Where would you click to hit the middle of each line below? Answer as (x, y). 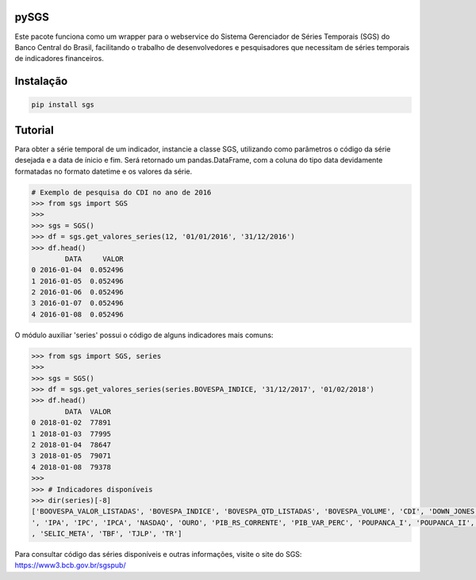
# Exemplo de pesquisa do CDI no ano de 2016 (121, 192)
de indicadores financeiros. (59, 59)
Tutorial (35, 130)
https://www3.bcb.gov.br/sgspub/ (70, 565)
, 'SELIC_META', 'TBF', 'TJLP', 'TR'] (107, 534)
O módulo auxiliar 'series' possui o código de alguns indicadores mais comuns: (144, 335)
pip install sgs (63, 105)
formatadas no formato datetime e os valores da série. (104, 171)
